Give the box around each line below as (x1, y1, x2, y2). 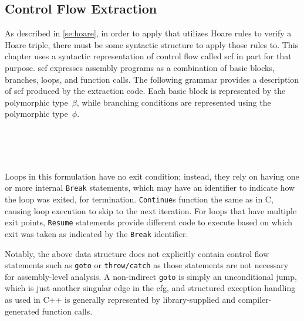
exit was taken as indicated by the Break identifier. (5, 227, 188, 239)
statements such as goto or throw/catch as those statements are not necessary (5, 259, 289, 271)
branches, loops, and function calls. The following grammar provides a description (5, 73, 299, 85)
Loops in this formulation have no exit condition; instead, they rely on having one (5, 170, 299, 182)
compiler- (238, 293, 272, 306)
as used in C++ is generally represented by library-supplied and (5, 293, 235, 306)
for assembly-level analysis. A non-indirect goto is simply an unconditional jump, (5, 270, 297, 282)
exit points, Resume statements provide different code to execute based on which (5, 216, 293, 228)
